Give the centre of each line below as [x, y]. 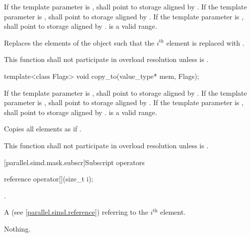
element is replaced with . [205, 42]
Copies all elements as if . [43, 129]
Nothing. [17, 228]
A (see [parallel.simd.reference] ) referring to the [76, 212]
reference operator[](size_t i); [49, 179]
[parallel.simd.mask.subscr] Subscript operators [75, 162]
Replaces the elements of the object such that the [79, 42]
